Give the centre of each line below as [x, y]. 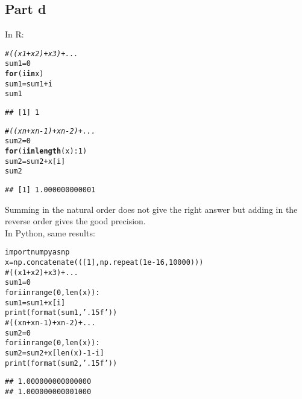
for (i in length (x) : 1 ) [46, 151]
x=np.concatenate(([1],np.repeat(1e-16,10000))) [104, 263]
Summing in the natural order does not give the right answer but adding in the [151, 209]
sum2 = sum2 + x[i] [35, 161]
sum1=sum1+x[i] [35, 303]
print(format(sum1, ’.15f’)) [61, 313]
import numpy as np [37, 252]
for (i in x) [24, 74]
